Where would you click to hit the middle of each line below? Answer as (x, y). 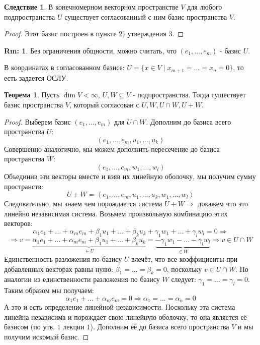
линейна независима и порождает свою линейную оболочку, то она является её (125, 317)
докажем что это (223, 204)
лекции (74, 327)
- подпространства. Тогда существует (189, 95)
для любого (205, 7)
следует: (184, 279)
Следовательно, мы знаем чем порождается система (83, 204)
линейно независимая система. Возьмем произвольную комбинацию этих (116, 213)
